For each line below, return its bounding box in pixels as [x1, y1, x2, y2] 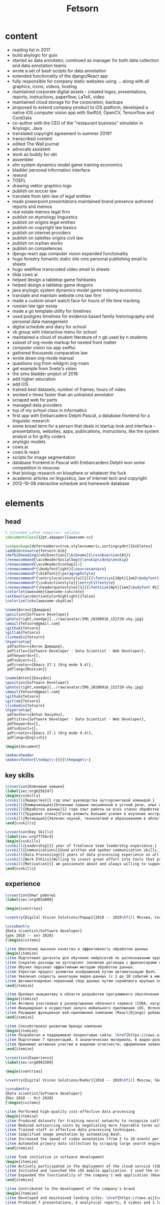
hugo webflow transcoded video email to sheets [12, 266, 110, 272]
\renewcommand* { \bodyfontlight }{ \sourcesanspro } [5, 566, 107, 572]
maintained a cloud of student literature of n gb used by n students [12, 334, 148, 340]
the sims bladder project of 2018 [12, 371, 78, 377]
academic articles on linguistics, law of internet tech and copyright [12, 475, 147, 481]
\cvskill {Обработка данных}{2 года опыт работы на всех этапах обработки [5, 807, 160, 812]
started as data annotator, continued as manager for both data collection [12, 57, 160, 63]
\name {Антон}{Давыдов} [5, 608, 52, 613]
